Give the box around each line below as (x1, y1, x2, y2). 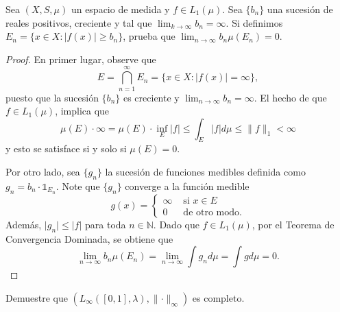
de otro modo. (183, 207, 242, 217)
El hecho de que (260, 90, 327, 104)
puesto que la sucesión (5, 90, 99, 104)
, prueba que (123, 29, 175, 43)
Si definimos (232, 15, 283, 29)
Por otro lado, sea (5, 165, 80, 179)
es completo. (192, 290, 245, 304)
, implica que (55, 104, 110, 118)
